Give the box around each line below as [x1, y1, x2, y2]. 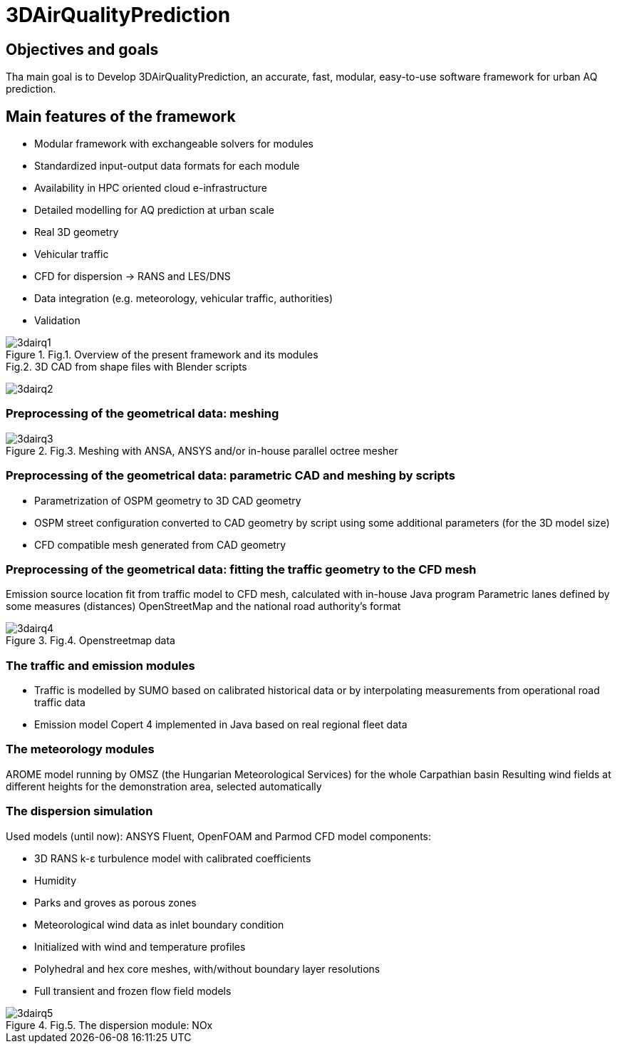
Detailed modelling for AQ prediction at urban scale [34, 204, 274, 217]
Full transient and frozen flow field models [34, 984, 232, 997]
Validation [34, 314, 81, 327]
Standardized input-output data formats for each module [34, 160, 300, 172]
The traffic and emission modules [6, 658, 195, 673]
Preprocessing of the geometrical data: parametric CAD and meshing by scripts [6, 468, 455, 483]
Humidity [34, 874, 77, 887]
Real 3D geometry [34, 226, 119, 239]
